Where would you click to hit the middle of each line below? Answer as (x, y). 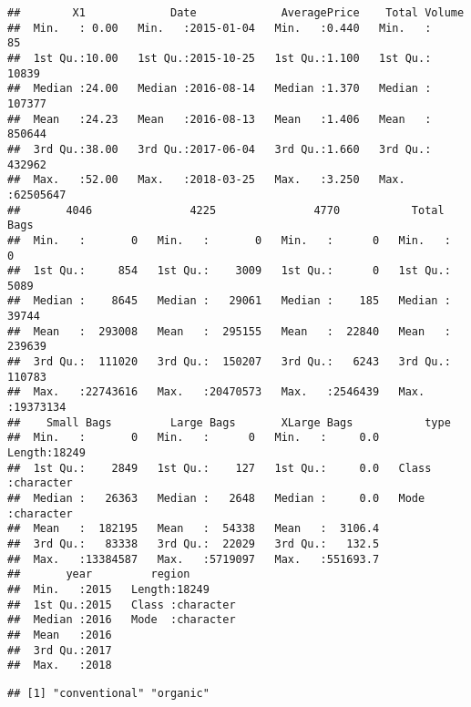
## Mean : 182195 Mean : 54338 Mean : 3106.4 (194, 529)
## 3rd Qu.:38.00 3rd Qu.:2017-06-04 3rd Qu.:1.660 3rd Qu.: (220, 149)
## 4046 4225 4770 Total (226, 210)
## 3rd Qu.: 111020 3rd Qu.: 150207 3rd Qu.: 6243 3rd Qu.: (229, 362)
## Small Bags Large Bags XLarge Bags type (229, 422)
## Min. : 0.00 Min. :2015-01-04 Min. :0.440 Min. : (220, 28)
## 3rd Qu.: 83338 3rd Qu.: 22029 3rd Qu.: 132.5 (194, 543)
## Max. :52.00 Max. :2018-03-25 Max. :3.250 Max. (206, 180)
